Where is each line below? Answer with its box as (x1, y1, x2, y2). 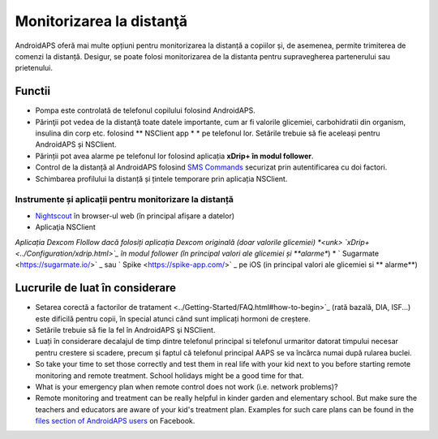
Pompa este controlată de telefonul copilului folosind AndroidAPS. (35, 105, 255, 115)
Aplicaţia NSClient (35, 222, 97, 232)
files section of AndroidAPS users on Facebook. (35, 416, 195, 426)
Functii (15, 84, 51, 98)
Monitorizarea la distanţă (15, 12, 188, 30)
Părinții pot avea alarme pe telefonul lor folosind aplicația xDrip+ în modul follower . (35, 151, 314, 161)
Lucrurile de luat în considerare (15, 281, 177, 295)
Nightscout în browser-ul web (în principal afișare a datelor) (35, 211, 235, 221)
